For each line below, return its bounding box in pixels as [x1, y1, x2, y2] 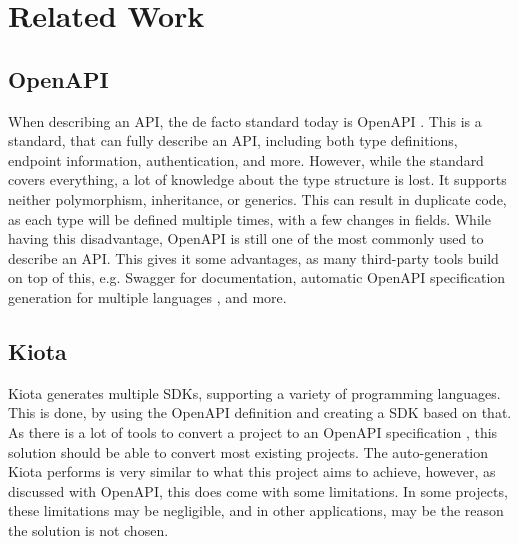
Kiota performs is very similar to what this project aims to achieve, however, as [8, 461, 496, 482]
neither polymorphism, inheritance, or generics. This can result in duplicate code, [8, 188, 507, 209]
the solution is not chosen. [8, 519, 169, 540]
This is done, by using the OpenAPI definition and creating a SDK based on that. [8, 402, 512, 423]
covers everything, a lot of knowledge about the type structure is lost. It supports [8, 169, 507, 190]
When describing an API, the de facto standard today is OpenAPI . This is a [8, 110, 482, 131]
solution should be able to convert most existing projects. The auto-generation [8, 441, 489, 462]
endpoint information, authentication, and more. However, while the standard [8, 149, 484, 170]
